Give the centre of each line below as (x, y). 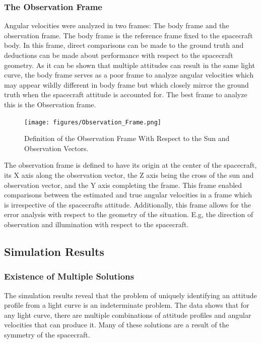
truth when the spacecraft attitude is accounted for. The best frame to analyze (126, 94)
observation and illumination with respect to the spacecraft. (96, 224)
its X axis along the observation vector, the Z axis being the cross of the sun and (129, 175)
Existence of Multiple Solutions (69, 276)
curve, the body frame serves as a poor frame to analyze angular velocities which (129, 75)
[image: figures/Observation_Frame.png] (93, 122)
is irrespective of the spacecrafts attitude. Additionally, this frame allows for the (127, 204)
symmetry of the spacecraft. (47, 334)
